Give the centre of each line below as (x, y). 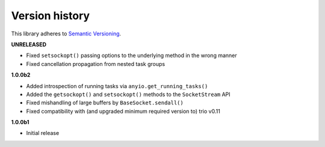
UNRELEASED (29, 44)
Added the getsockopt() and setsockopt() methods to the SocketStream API (128, 94)
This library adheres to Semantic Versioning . (66, 34)
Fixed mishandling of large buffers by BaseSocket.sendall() (105, 103)
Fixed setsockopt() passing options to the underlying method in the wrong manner (132, 55)
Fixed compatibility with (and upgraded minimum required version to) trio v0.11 (123, 111)
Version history (51, 16)
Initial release (43, 133)
